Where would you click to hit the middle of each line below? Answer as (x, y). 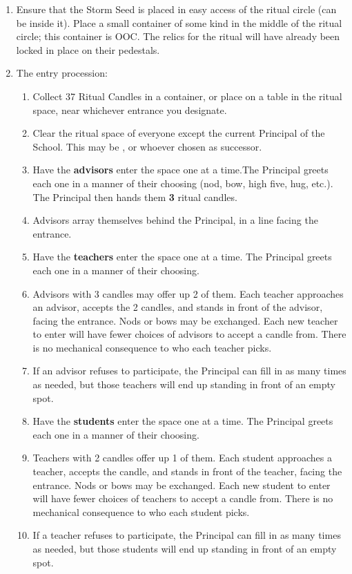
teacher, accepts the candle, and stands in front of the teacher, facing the (187, 471)
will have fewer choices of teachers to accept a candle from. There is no (183, 498)
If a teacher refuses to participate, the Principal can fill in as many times (187, 535)
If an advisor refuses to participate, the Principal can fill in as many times (189, 371)
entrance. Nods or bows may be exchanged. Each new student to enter (182, 485)
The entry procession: (62, 73)
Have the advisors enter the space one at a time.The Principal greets (180, 170)
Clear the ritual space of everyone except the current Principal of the (179, 133)
